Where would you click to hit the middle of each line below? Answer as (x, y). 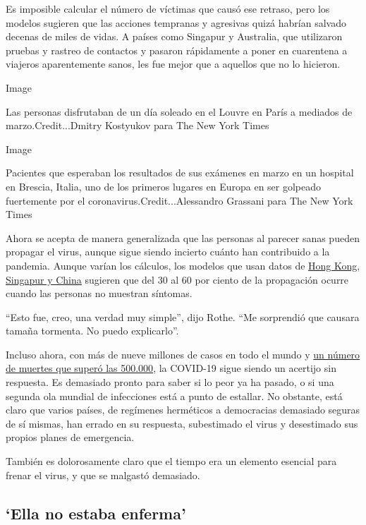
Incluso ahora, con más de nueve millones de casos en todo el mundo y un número (183, 354)
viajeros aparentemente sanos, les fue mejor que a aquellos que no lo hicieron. (173, 64)
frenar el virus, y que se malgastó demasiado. (103, 475)
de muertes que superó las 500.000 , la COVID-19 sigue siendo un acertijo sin (171, 368)
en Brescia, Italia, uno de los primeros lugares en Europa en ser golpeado (164, 186)
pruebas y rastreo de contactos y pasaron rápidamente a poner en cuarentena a (177, 50)
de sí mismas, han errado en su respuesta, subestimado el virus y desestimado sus (182, 423)
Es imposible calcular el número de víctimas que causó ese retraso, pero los (168, 8)
